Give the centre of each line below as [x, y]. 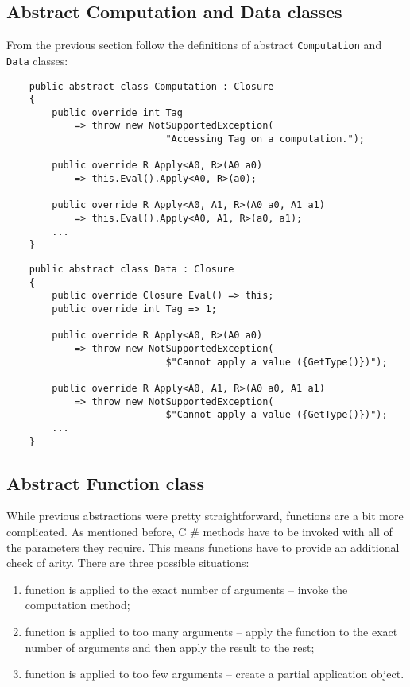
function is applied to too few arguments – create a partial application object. [215, 674]
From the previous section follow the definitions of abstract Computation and [194, 45]
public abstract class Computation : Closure [151, 86]
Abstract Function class [106, 482]
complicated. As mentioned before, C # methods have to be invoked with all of [199, 532]
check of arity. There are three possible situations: [128, 563]
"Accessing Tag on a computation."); [265, 139]
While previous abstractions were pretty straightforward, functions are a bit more [205, 516]
